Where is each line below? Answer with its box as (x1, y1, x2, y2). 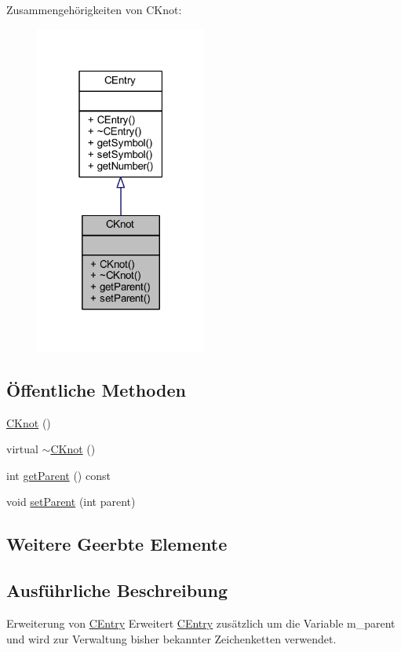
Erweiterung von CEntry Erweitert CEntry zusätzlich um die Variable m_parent (6, 614, 396, 631)
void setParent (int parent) (6, 493, 136, 510)
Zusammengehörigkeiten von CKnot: (6, 2, 182, 17)
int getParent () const (6, 467, 111, 483)
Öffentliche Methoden (6, 377, 186, 401)
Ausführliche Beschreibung (6, 578, 228, 603)
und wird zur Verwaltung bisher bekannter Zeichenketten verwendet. (6, 630, 337, 647)
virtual (6, 441, 38, 457)
